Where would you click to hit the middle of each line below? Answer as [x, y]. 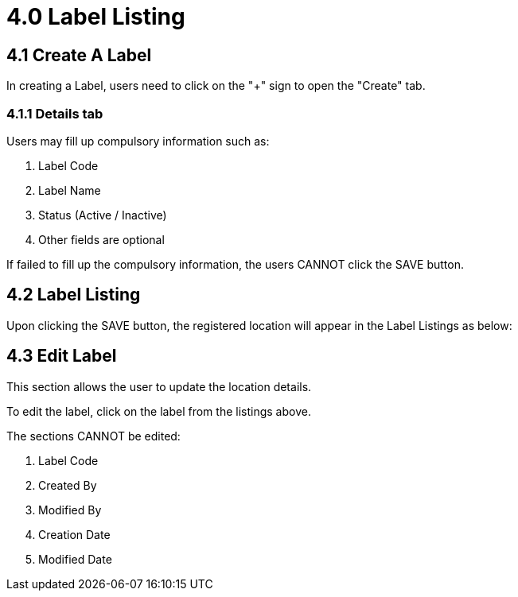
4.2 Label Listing [74, 295]
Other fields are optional [101, 239]
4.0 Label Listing [96, 17]
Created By [68, 485]
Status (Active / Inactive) [103, 215]
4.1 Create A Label [79, 55]
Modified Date [75, 559]
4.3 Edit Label [62, 356]
